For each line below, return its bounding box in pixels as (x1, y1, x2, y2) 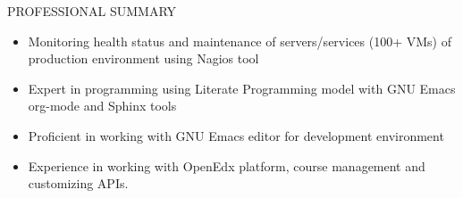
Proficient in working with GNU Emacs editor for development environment (28, 126, 444, 144)
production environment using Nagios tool (28, 49, 259, 68)
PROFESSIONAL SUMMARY (7, 2, 177, 20)
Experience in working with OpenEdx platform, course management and (28, 156, 425, 175)
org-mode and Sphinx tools (28, 96, 177, 115)
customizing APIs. (28, 174, 129, 193)
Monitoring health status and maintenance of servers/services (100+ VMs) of (28, 31, 451, 50)
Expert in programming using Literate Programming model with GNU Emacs (28, 78, 456, 97)
